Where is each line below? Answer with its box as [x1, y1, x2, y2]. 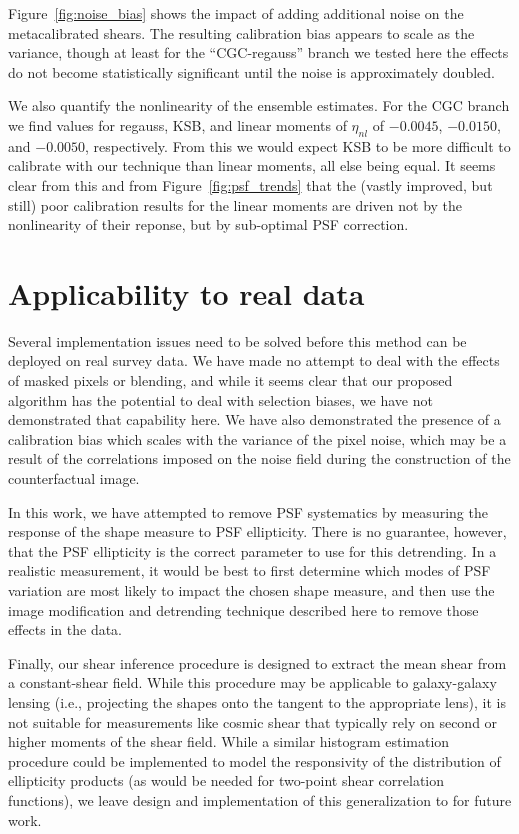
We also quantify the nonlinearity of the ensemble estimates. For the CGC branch [8, 95, 510, 116]
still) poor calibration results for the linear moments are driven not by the [8, 194, 463, 215]
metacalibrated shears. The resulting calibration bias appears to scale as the [8, 22, 475, 43]
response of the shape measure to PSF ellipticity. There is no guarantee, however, [8, 521, 507, 542]
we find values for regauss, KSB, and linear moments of [8, 114, 347, 135]
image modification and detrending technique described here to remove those [8, 599, 479, 620]
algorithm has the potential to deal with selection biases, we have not [8, 389, 433, 410]
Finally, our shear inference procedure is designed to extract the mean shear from [8, 652, 507, 673]
